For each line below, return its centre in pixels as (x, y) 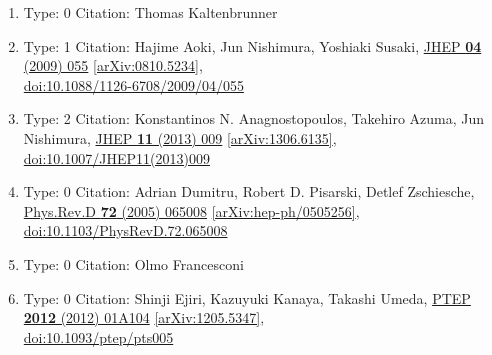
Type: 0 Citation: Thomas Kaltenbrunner (150, 12)
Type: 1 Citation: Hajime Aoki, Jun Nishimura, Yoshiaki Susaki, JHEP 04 (252, 45)
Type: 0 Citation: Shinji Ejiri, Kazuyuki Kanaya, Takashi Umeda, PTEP (247, 297)
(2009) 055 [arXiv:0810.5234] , (113, 65)
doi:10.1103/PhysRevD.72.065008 (125, 230)
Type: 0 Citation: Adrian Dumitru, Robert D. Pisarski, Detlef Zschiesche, (249, 191)
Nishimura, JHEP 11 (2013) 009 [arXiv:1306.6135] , (180, 137)
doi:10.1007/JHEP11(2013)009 (116, 157)
